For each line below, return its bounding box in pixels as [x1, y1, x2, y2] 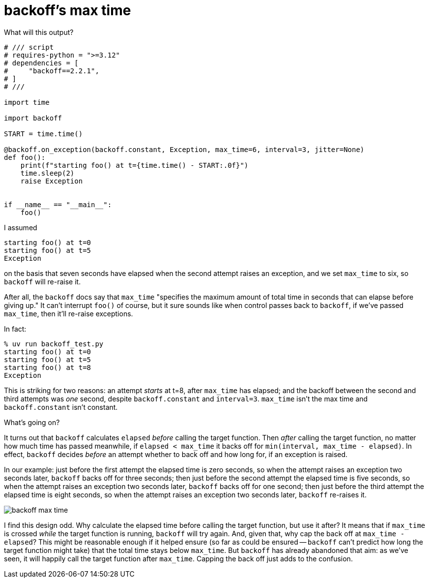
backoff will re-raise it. [4, 277, 81, 286]
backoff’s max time [4, 2, 131, 19]
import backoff [4, 114, 62, 122]
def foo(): [4, 153, 46, 161]
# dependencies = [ [4, 59, 79, 67]
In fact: [4, 324, 27, 333]
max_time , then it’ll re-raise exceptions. [4, 309, 133, 318]
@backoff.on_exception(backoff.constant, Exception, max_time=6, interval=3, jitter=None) [4, 145, 365, 153]
